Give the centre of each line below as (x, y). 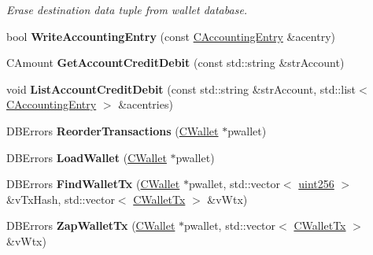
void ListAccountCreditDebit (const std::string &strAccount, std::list (181, 89)
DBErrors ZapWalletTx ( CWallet (91, 225)
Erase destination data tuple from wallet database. (127, 9)
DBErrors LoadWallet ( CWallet (87, 157)
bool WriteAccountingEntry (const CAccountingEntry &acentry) (171, 36)
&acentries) (146, 104)
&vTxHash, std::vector (61, 199)
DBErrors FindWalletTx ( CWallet (93, 184)
